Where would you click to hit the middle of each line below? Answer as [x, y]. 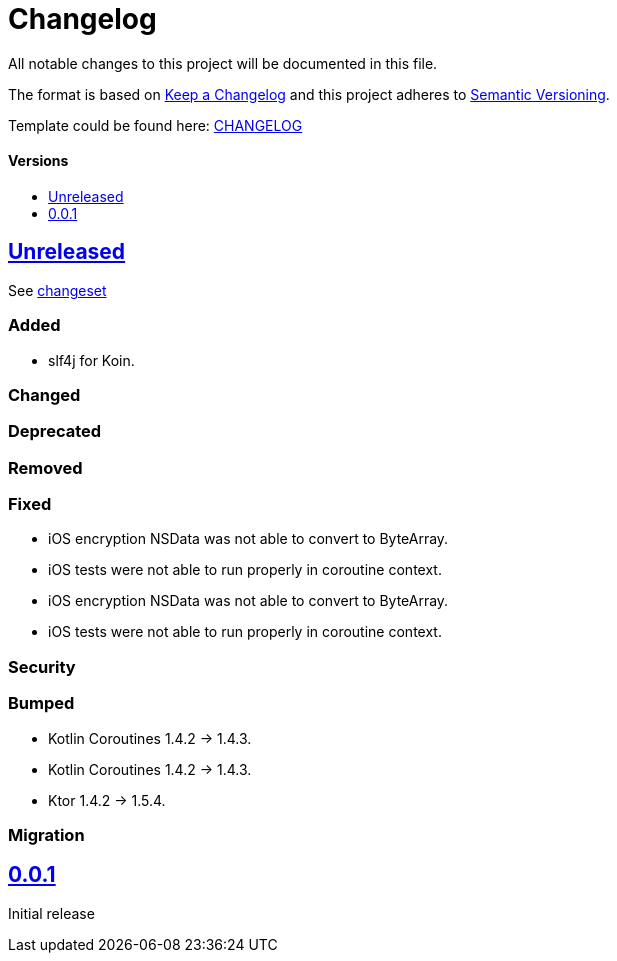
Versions [38, 161]
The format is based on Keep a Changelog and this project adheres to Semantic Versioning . [309, 94]
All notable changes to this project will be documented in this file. [223, 63]
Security [42, 666]
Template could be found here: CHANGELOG [155, 125]
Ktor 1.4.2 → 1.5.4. [107, 800]
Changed [44, 394]
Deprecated [55, 431]
